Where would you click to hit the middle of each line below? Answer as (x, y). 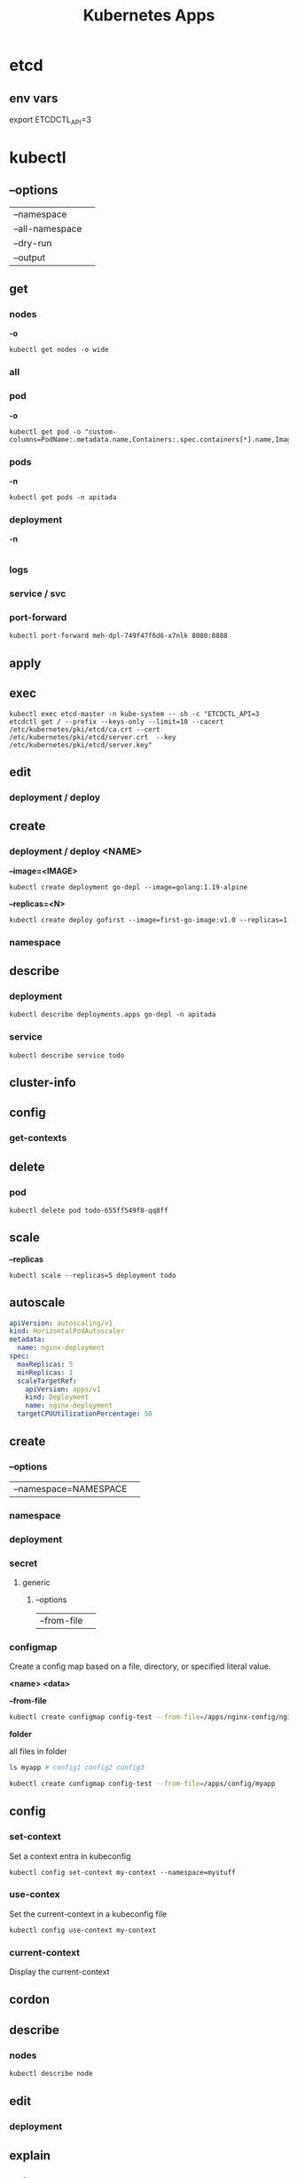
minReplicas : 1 (45, 1372)
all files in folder (39, 1751)
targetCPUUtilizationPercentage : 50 (85, 1414)
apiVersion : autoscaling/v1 (61, 1323)
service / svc (38, 594)
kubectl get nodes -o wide (59, 350)
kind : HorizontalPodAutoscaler (67, 1331)
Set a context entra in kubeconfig (70, 1856)
